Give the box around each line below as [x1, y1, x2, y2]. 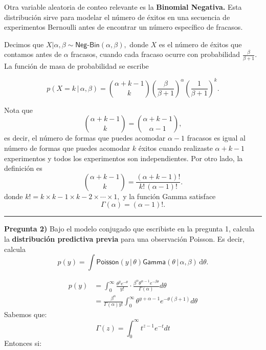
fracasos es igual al [187, 132, 246, 143]
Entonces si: [4, 338, 42, 348]
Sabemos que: [4, 308, 47, 319]
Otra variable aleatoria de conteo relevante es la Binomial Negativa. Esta [4, 2, 242, 12]
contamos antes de [4, 49, 62, 60]
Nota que [4, 104, 33, 115]
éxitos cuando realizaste [138, 142, 213, 153]
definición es [4, 163, 42, 173]
